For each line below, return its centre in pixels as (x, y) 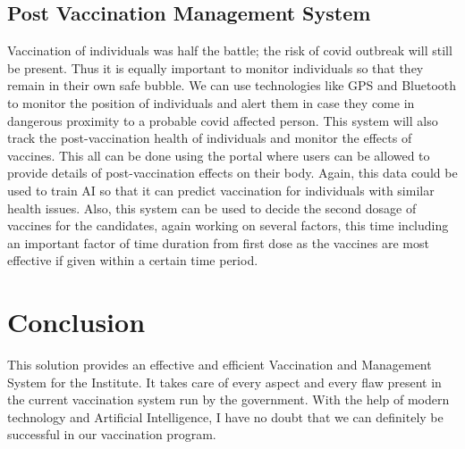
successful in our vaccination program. (112, 434)
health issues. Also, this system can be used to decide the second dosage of (212, 208)
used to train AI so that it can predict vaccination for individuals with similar (221, 190)
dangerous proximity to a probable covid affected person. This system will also (223, 120)
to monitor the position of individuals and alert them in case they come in (211, 102)
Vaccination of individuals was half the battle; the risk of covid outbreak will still (230, 50)
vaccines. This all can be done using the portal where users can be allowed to (219, 155)
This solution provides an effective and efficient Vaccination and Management (220, 365)
